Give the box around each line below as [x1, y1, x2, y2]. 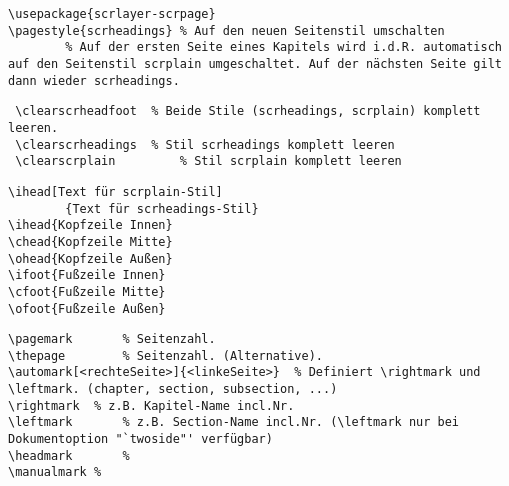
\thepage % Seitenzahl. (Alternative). [8, 348, 323, 363]
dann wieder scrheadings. [8, 73, 180, 88]
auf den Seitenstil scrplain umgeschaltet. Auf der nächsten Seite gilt [8, 56, 502, 71]
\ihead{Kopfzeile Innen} [8, 218, 173, 233]
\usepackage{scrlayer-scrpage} [8, 7, 216, 21]
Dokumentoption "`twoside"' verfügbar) [8, 432, 273, 447]
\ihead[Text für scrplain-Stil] [8, 184, 223, 199]
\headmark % [8, 448, 130, 463]
